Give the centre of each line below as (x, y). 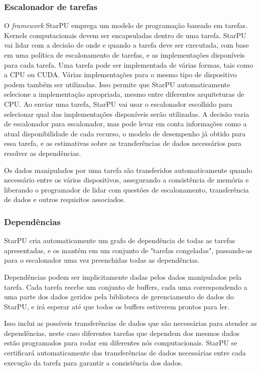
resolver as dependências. (43, 153)
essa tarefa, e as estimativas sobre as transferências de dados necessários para (123, 143)
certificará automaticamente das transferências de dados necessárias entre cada (125, 353)
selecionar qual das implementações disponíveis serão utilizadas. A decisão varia (127, 114)
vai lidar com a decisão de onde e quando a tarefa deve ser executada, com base (126, 45)
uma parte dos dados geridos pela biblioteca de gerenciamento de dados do (119, 297)
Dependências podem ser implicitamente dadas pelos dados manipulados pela (123, 276)
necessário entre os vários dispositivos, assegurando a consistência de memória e (126, 180)
